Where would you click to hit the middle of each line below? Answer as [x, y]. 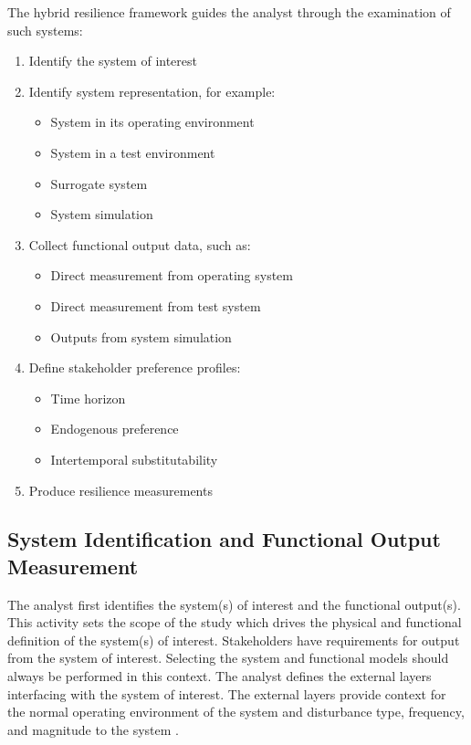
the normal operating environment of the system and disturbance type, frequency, [236, 712]
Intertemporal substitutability [134, 459]
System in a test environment [133, 152]
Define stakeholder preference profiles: [135, 367]
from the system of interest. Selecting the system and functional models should [228, 658]
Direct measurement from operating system [172, 275]
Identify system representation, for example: [152, 91]
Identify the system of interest [113, 61]
